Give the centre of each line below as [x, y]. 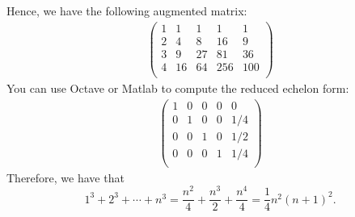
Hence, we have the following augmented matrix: [127, 10]
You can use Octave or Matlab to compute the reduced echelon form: [178, 88]
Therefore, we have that [66, 177]
